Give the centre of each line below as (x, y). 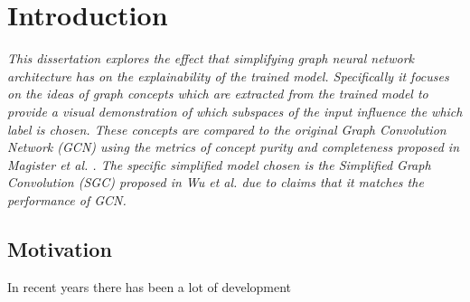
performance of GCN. (67, 199)
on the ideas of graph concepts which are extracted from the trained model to (218, 94)
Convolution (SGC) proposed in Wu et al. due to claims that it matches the (216, 182)
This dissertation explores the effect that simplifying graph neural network (211, 58)
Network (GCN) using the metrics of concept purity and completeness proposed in (234, 147)
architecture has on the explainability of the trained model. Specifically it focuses (228, 75)
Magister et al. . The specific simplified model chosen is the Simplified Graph (219, 164)
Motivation (60, 248)
